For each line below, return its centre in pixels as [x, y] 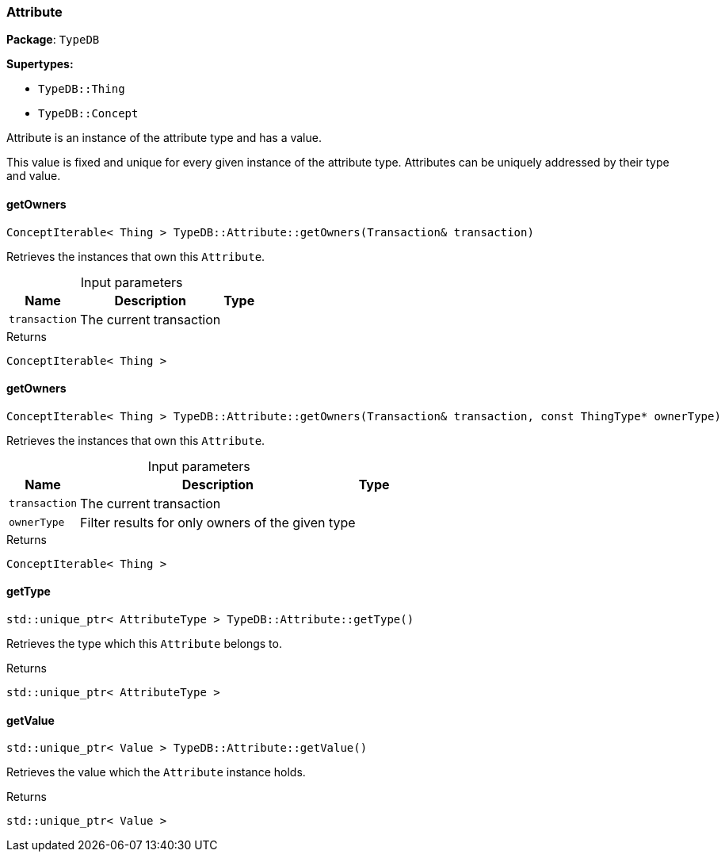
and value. [34, 176]
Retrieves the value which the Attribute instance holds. [156, 772]
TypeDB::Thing [82, 89]
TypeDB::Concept [88, 114]
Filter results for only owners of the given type [218, 522]
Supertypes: [40, 64]
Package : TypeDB [53, 40]
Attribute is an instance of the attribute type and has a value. [164, 138]
